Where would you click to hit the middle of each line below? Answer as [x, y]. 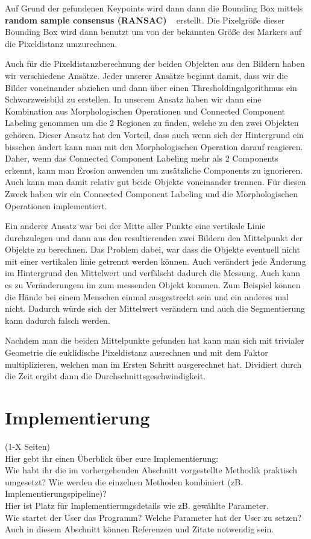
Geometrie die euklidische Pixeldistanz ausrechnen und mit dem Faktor [137, 352]
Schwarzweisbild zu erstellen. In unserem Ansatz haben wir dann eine [133, 99]
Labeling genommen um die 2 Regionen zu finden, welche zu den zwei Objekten [152, 123]
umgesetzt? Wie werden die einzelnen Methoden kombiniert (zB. [124, 481]
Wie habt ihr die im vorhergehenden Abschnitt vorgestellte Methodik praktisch [151, 470]
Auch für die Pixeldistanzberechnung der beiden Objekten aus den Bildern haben [155, 64]
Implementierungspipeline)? [56, 493]
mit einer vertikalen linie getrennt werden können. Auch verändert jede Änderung [155, 261]
